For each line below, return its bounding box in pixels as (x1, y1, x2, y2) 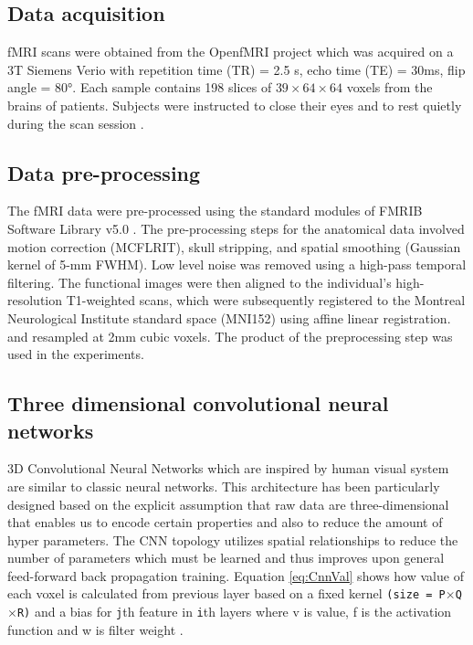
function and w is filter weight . (7, 619, 184, 639)
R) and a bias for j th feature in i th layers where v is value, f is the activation (16, 602, 452, 621)
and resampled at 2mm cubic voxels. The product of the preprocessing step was (7, 326, 453, 345)
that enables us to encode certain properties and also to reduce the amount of (7, 513, 443, 532)
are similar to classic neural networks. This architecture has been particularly (7, 476, 440, 495)
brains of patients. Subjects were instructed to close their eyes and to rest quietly (7, 95, 462, 114)
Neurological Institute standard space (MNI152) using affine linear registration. (7, 308, 451, 327)
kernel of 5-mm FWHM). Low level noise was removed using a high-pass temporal (7, 255, 467, 274)
